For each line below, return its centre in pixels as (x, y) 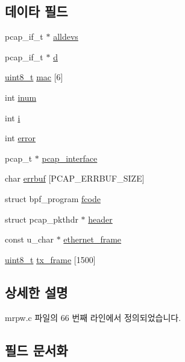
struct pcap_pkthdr (42, 219)
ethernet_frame (92, 239)
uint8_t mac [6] (34, 77)
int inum (21, 97)
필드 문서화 (36, 350)
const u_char (30, 239)
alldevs (66, 37)
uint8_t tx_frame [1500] (50, 259)
